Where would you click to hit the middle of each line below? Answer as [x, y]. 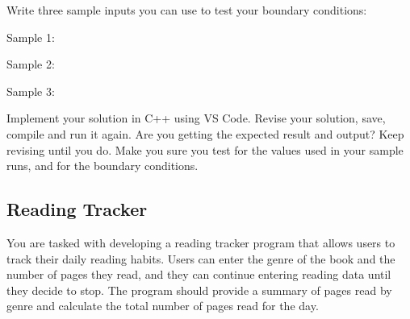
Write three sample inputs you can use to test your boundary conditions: [187, 10]
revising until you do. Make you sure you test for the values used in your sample [205, 149]
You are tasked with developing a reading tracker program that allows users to [201, 242]
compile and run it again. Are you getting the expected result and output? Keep [205, 133]
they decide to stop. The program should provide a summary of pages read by [199, 290]
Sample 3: [31, 91]
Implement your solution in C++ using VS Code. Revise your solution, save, [196, 118]
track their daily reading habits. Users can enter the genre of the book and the [201, 258]
